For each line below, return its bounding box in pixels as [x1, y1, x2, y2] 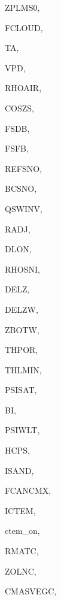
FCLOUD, [5, 21, 43, 34]
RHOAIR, [5, 81, 42, 94]
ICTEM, [5, 504, 36, 517]
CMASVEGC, [5, 585, 57, 597]
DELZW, [5, 303, 38, 315]
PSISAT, [5, 383, 37, 396]
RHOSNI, [5, 262, 40, 275]
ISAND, [5, 464, 34, 476]
